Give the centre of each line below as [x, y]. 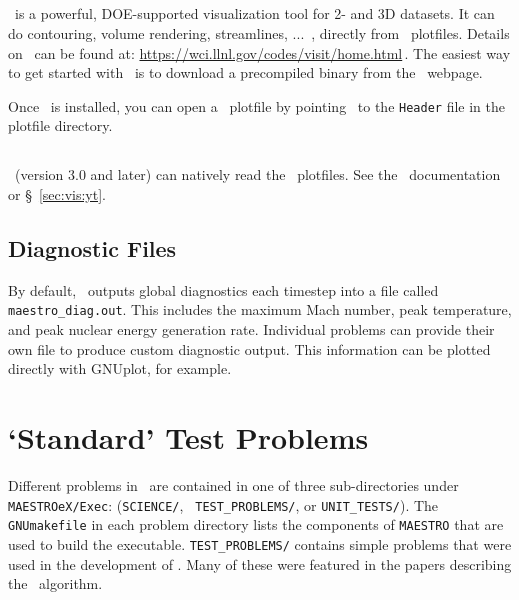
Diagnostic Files [92, 247]
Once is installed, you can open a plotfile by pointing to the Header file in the [256, 105]
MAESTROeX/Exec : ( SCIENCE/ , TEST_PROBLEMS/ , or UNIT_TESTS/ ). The [223, 504]
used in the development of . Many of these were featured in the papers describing [260, 563]
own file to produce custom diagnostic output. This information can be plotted [249, 348]
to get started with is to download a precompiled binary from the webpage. [245, 72]
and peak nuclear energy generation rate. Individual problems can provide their [251, 329]
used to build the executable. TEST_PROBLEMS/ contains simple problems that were [260, 543]
